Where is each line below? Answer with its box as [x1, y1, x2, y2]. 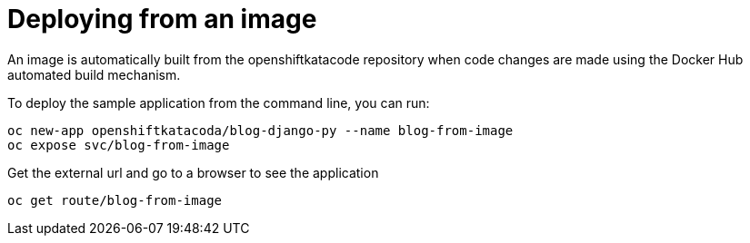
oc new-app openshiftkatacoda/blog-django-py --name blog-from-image [7, 122, 514, 138]
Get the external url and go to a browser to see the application [7, 164, 379, 180]
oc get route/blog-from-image [7, 192, 223, 208]
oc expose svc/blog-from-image [7, 137, 230, 152]
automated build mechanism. [7, 66, 181, 83]
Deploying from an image [7, 4, 317, 34]
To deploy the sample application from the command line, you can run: [7, 94, 430, 111]
